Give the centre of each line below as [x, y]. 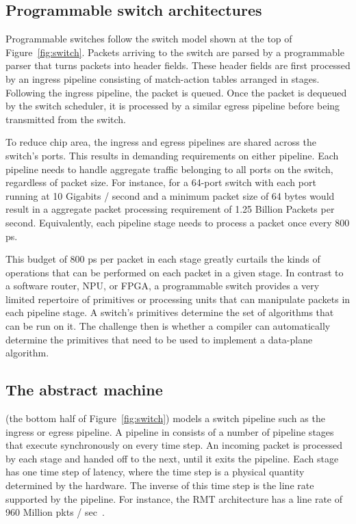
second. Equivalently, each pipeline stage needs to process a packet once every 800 [178, 222]
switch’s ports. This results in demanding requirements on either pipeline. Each [172, 155]
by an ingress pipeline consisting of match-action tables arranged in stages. [163, 78]
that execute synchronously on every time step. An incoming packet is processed [174, 445]
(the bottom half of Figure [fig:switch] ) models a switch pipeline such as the [165, 418]
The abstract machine [84, 390]
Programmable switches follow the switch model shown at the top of [149, 39]
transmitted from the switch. [66, 119]
